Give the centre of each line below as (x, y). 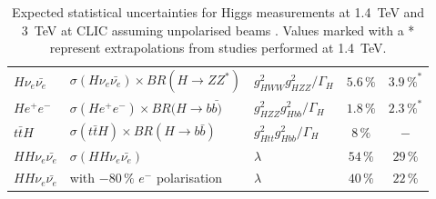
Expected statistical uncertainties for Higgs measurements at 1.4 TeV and (218, 12)
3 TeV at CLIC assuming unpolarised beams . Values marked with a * (218, 30)
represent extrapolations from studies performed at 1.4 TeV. (218, 48)
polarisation (189, 178)
